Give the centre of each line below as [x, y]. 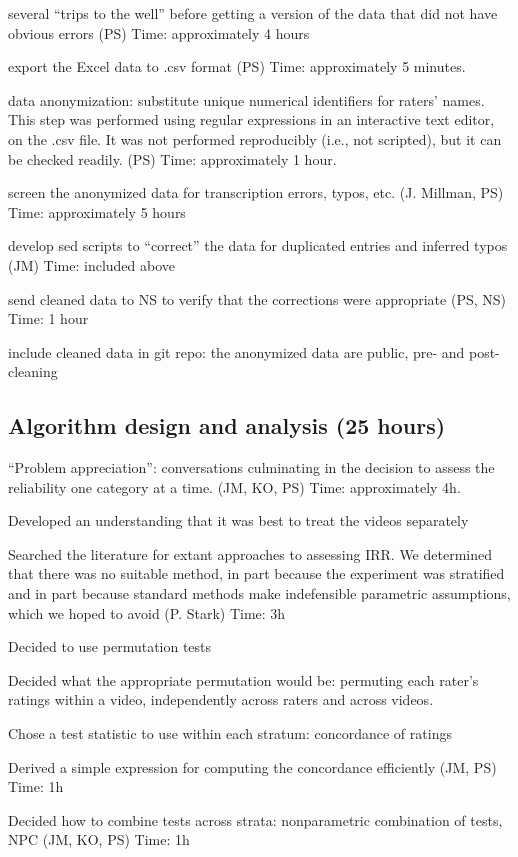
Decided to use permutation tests [110, 646]
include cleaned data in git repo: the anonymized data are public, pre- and [236, 351]
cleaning [33, 371]
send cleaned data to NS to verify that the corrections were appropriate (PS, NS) [257, 298]
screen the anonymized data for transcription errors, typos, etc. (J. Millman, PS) [256, 192]
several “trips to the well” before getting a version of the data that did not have [253, 13]
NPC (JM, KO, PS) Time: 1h [99, 839]
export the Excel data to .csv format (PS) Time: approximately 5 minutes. [237, 66]
